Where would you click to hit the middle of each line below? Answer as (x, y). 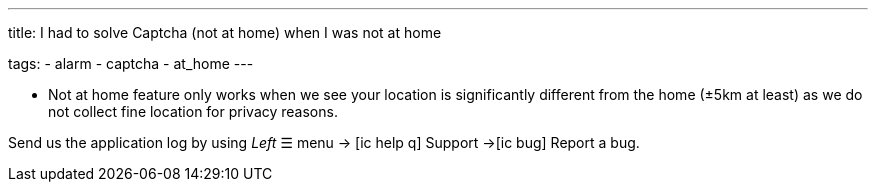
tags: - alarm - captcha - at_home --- (131, 63)
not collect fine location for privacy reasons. (193, 111)
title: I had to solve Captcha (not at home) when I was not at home (225, 32)
